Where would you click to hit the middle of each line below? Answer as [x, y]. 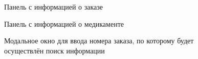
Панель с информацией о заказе [54, 7]
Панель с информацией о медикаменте [64, 23]
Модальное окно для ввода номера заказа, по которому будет [99, 41]
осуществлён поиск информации [54, 50]
